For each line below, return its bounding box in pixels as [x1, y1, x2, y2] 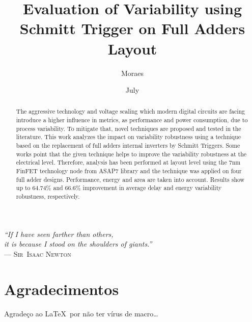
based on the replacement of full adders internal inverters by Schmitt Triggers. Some [16, 141, 240, 150]
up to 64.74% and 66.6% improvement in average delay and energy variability [16, 183, 222, 192]
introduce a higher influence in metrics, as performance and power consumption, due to [16, 116, 248, 124]
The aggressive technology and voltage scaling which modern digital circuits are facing [16, 107, 245, 116]
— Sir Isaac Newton [4, 248, 71, 259]
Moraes [121, 67, 144, 78]
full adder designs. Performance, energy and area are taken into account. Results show [16, 175, 245, 183]
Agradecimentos [4, 278, 119, 299]
